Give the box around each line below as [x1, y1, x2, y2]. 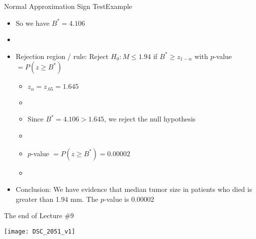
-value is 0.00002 [104, 193, 155, 204]
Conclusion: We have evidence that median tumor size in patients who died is [15, 184, 252, 194]
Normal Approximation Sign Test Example [4, 1, 132, 11]
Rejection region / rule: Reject [15, 51, 109, 61]
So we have [15, 17, 50, 28]
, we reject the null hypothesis [104, 114, 196, 124]
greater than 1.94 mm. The [15, 193, 98, 204]
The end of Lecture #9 [4, 210, 74, 221]
